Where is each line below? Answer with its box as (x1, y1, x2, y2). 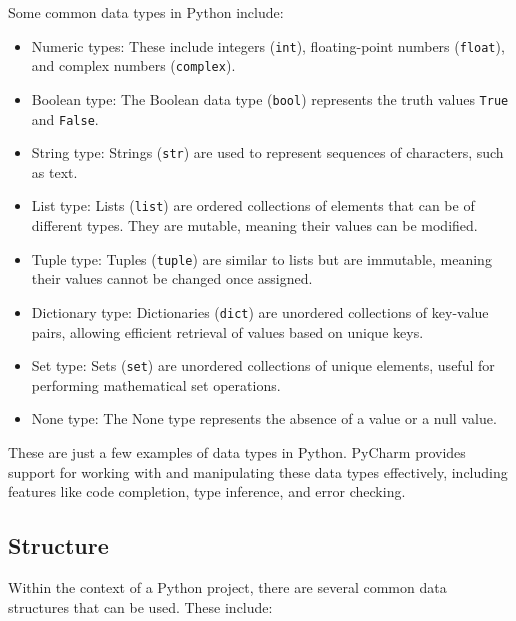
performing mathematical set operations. (31, 374, 281, 395)
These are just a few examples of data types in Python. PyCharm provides (8, 442, 466, 463)
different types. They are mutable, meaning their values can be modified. (31, 215, 478, 236)
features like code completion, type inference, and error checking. (8, 481, 406, 502)
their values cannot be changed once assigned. (31, 268, 313, 289)
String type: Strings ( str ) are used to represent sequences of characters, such (31, 142, 504, 163)
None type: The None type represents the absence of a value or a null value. (31, 408, 497, 429)
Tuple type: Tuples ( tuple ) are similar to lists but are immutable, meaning (31, 248, 492, 269)
